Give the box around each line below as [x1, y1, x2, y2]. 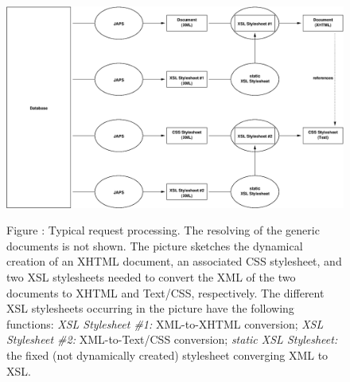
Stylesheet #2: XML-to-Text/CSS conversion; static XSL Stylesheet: [6, 331, 338, 348]
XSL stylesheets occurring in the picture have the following [6, 300, 294, 317]
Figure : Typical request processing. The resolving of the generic [6, 222, 320, 238]
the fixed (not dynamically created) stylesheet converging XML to [6, 346, 329, 363]
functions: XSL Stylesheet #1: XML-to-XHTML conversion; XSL [6, 315, 324, 332]
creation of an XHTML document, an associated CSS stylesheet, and [6, 253, 342, 270]
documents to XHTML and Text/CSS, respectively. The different [6, 284, 325, 301]
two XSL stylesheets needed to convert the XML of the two [6, 268, 296, 285]
